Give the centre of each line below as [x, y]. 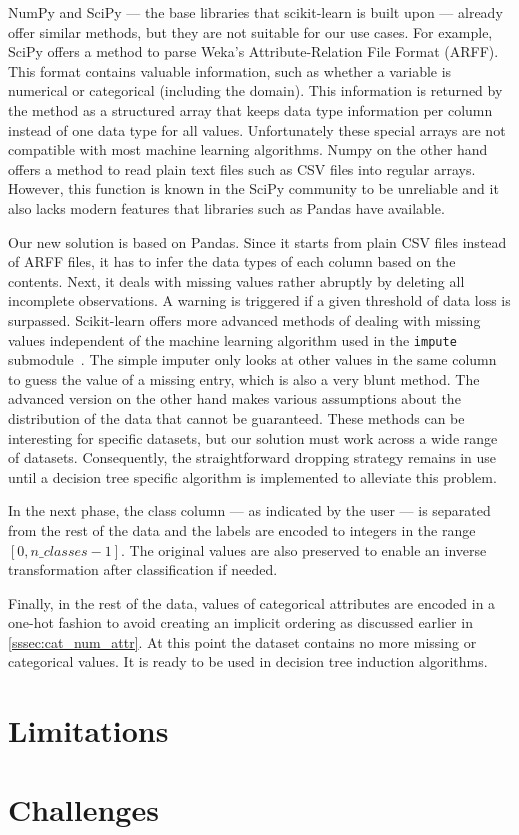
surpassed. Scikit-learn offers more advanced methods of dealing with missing [244, 319]
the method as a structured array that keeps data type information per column [250, 109]
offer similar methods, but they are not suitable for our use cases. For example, [250, 31]
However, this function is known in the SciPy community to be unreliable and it [253, 188]
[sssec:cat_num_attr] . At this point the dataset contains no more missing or [242, 641]
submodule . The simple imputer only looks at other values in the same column [252, 359]
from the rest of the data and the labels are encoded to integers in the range [242, 529]
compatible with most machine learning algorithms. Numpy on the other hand [248, 149]
